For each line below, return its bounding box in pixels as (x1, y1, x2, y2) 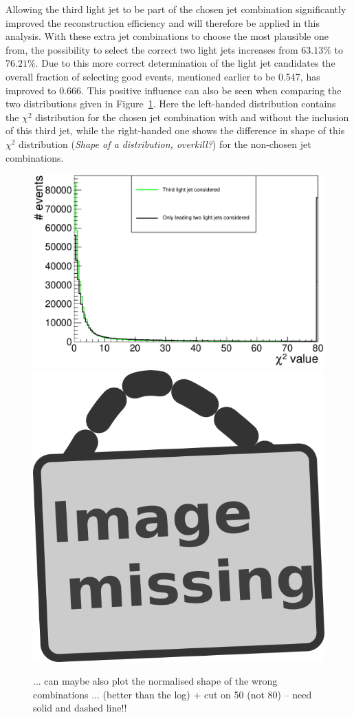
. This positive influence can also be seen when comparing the (81, 83, 342, 97)
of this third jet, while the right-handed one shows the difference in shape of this (5, 123, 345, 138)
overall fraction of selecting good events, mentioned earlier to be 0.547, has (5, 69, 320, 83)
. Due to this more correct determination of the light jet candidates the (35, 56, 335, 70)
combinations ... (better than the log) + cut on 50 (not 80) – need (33, 687, 312, 701)
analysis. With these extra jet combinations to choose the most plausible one (5, 29, 329, 43)
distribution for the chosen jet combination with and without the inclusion (35, 109, 349, 124)
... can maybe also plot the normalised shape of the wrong (33, 674, 278, 688)
